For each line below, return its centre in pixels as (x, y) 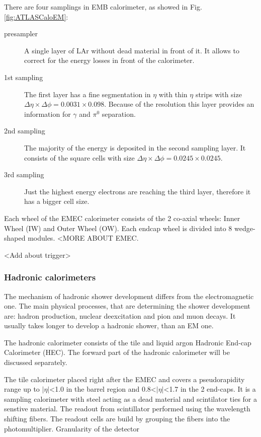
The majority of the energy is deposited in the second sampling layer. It (135, 147)
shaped (15, 238)
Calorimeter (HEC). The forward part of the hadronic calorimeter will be (117, 352)
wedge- (245, 228)
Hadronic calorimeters (50, 277)
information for (48, 114)
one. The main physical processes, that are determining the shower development (127, 306)
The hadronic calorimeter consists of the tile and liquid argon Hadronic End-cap (128, 342)
